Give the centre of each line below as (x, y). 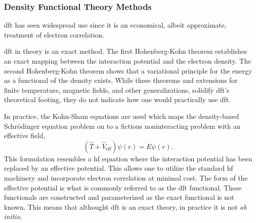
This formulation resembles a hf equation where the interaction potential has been (128, 158)
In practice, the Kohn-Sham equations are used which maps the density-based (122, 116)
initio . (13, 216)
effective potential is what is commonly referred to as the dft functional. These (123, 187)
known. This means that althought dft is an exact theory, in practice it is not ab (125, 206)
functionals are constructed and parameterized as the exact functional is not (119, 197)
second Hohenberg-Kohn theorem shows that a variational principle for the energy (128, 70)
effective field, (25, 135)
